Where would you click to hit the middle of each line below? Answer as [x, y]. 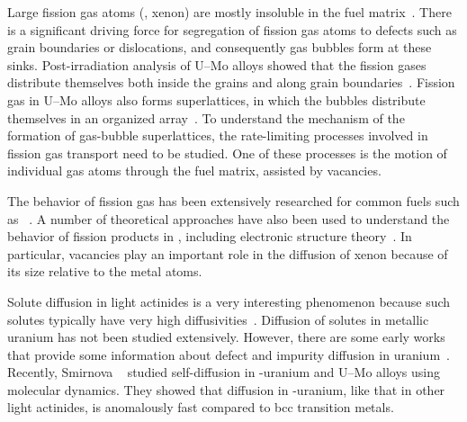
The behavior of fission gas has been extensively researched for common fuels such [233, 200]
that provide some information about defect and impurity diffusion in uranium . [229, 354]
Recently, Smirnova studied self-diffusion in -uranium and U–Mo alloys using [224, 372]
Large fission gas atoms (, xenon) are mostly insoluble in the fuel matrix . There [229, 12]
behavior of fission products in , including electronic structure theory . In [210, 236]
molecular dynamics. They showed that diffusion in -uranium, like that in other [226, 389]
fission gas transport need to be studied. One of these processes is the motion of [227, 153]
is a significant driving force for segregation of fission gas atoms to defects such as [232, 29]
